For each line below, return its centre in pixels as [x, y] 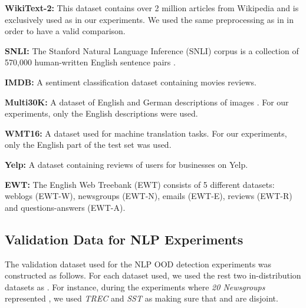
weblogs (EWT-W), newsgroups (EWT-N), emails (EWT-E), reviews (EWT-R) [149, 196]
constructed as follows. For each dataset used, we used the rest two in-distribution [153, 275]
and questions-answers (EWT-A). [65, 207]
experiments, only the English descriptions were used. [101, 113]
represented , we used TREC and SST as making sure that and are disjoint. [142, 298]
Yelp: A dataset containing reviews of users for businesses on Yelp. [126, 164]
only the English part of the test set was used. [88, 145]
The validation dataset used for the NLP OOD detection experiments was [138, 264]
